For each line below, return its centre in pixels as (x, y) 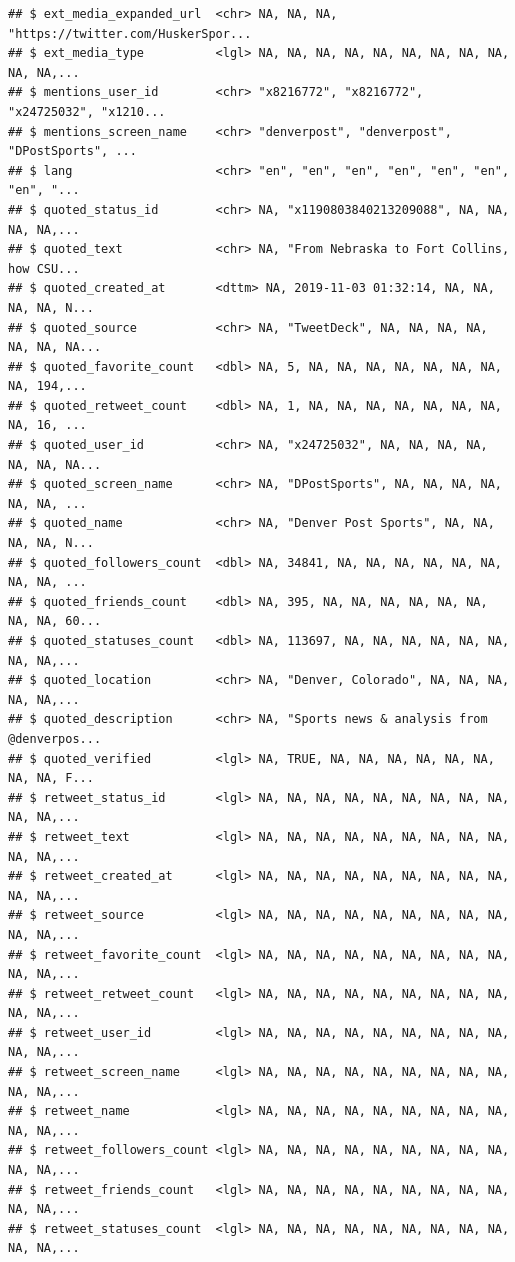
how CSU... (44, 268)
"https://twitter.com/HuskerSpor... (130, 33)
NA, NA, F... (51, 778)
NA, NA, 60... (55, 621)
